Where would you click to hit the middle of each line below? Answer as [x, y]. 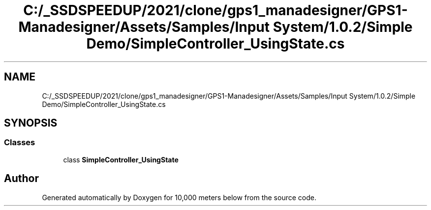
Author [21, 179]
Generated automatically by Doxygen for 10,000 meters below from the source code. [179, 197]
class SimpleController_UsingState [121, 159]
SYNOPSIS [31, 123]
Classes [20, 143]
